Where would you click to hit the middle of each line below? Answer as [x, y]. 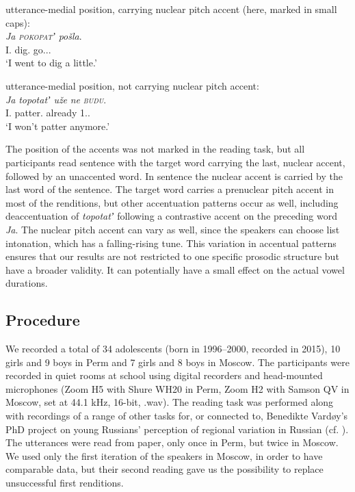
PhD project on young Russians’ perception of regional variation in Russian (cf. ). [177, 429]
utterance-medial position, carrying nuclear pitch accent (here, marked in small [171, 9]
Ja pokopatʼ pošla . [44, 36]
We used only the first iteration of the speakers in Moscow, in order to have [164, 455]
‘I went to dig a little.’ [51, 63]
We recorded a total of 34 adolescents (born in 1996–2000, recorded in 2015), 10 [173, 349]
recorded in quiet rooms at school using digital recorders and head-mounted [164, 375]
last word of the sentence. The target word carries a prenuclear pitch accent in [170, 189]
